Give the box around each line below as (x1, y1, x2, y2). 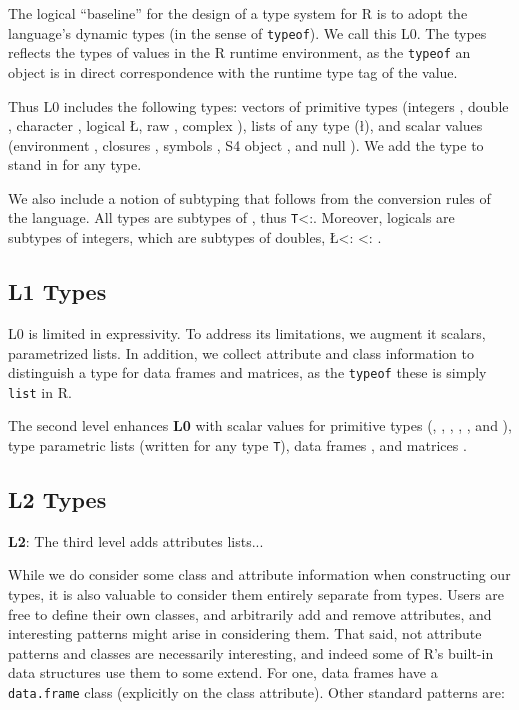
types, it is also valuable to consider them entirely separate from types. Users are (8, 584, 504, 605)
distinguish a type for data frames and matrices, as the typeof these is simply (8, 362, 487, 383)
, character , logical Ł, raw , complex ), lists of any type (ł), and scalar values (8, 115, 483, 136)
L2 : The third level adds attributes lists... (8, 530, 264, 551)
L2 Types (8, 484, 107, 515)
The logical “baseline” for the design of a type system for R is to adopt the (8, 3, 468, 23)
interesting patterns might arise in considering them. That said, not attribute (8, 623, 482, 644)
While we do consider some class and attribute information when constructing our (8, 564, 511, 585)
